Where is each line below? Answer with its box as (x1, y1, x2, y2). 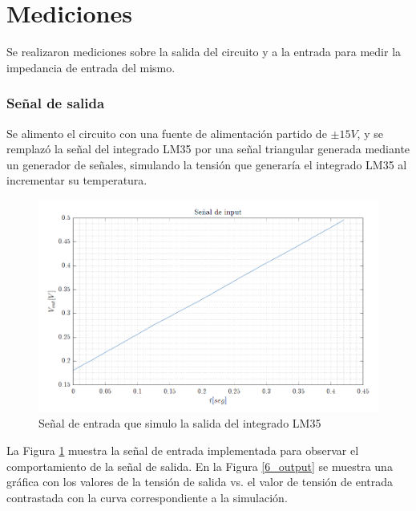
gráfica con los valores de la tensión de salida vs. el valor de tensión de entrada (6, 473, 394, 490)
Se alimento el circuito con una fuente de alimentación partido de (6, 124, 327, 141)
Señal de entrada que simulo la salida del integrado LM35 (38, 415, 321, 432)
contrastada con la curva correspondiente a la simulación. (6, 489, 288, 505)
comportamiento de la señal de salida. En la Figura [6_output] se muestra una (6, 457, 393, 474)
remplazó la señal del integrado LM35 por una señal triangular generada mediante (6, 140, 410, 157)
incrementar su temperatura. (6, 172, 147, 189)
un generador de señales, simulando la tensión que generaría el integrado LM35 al (6, 156, 407, 172)
